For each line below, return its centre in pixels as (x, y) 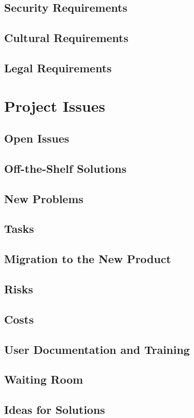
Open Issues (37, 138)
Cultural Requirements (66, 38)
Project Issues (55, 105)
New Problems (44, 198)
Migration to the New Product (88, 259)
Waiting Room (44, 379)
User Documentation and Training (97, 349)
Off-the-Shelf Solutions (65, 168)
